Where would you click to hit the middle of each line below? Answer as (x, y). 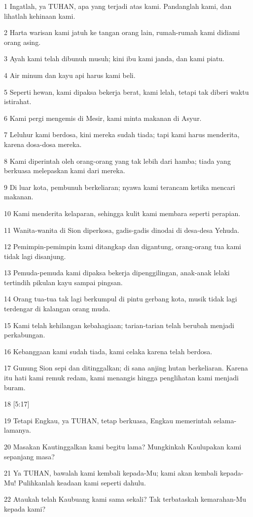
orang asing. (22, 42)
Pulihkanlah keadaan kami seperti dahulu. (82, 482)
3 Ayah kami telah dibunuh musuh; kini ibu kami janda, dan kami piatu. (114, 58)
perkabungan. (25, 335)
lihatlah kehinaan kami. (40, 16)
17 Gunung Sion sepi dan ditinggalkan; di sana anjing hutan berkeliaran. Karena (126, 368)
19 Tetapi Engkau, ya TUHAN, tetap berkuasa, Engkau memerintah (108, 420)
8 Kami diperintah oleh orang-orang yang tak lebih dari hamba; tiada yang (117, 161)
